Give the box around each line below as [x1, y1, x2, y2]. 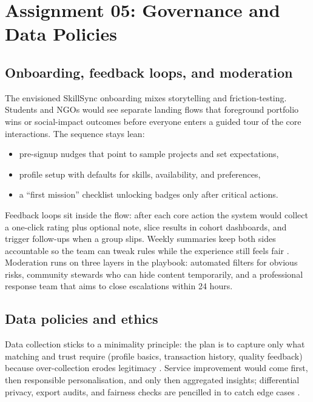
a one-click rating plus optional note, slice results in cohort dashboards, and [5, 220, 287, 233]
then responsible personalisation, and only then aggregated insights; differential [5, 374, 300, 386]
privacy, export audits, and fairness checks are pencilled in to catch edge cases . [5, 385, 300, 398]
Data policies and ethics [5, 309, 158, 328]
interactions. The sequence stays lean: [5, 127, 145, 139]
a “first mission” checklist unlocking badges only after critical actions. [19, 188, 278, 201]
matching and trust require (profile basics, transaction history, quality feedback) [5, 349, 303, 362]
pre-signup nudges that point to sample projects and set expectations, [19, 147, 279, 160]
